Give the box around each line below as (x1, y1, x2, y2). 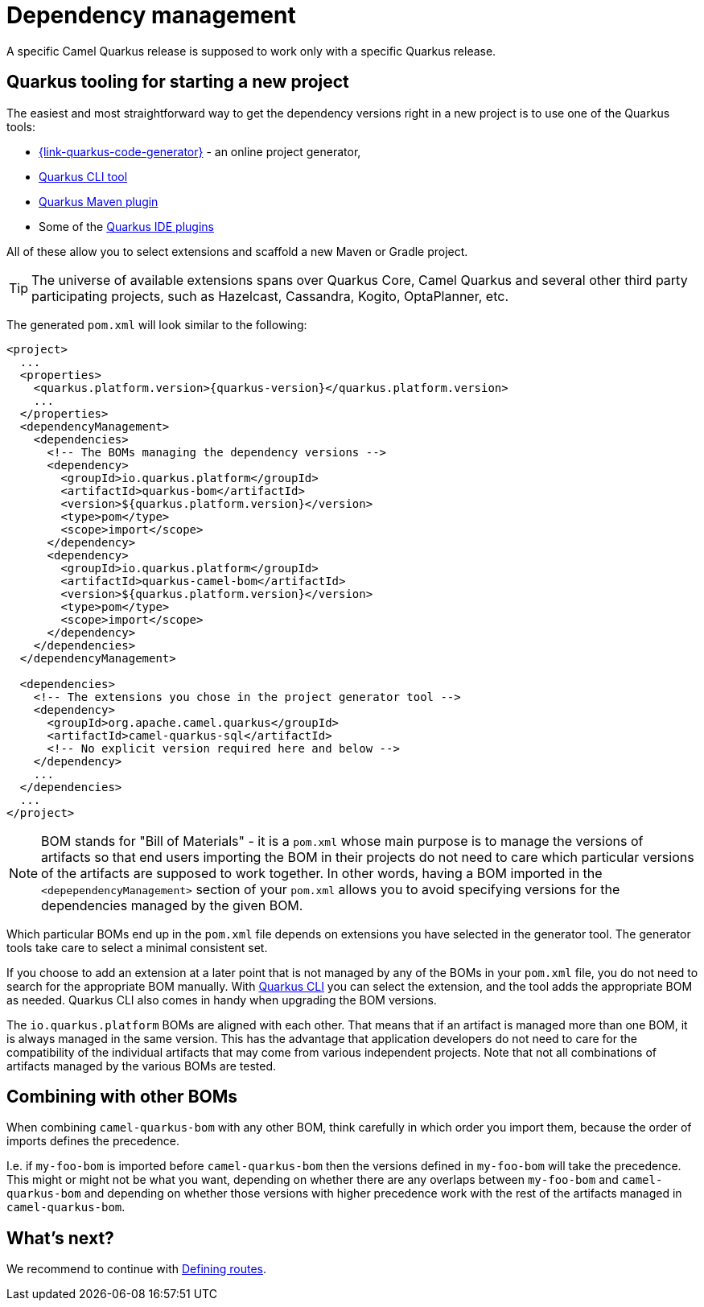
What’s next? (6, 1227, 114, 1248)
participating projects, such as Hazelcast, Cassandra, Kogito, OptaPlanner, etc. (31, 287, 508, 304)
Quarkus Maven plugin (39, 194, 159, 208)
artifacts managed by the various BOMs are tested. (6, 1058, 276, 1073)
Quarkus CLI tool (39, 169, 128, 183)
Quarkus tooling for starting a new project (6, 72, 349, 93)
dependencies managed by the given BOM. (41, 897, 303, 913)
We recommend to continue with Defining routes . (6, 1262, 267, 1276)
